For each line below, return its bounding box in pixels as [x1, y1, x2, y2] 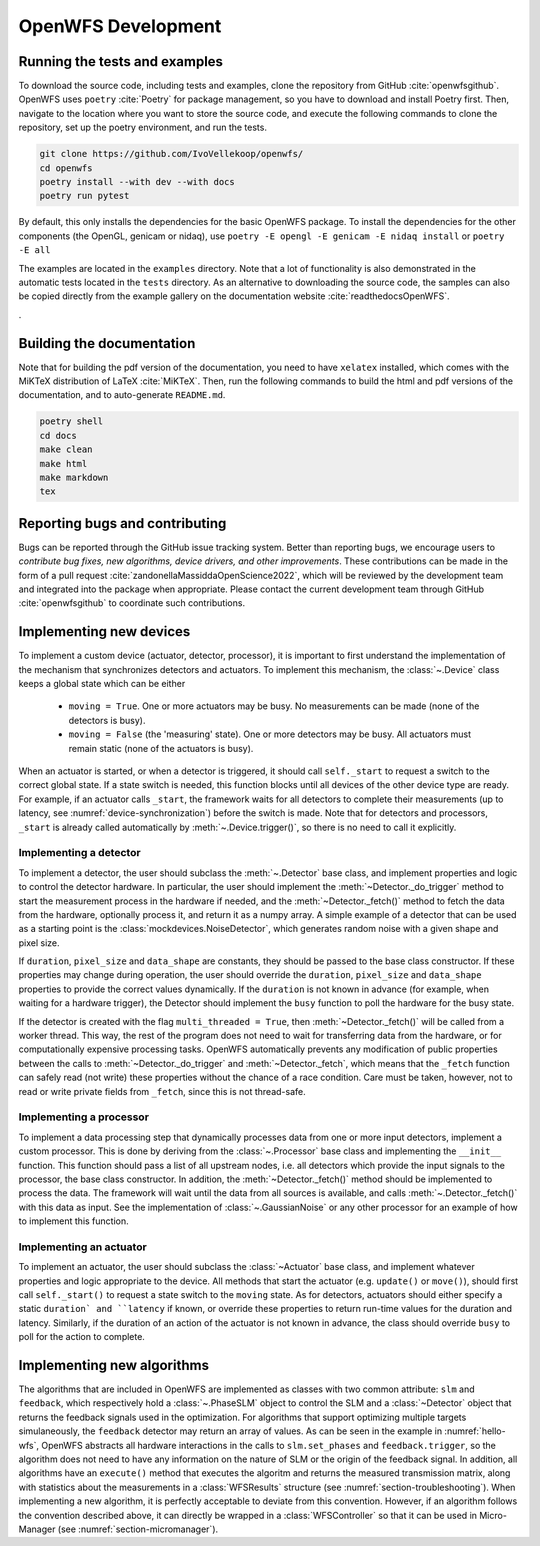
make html [39, 458, 88, 469]
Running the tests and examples [18, 53, 224, 70]
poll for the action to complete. [18, 1331, 145, 1343]
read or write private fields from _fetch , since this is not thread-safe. [18, 1085, 306, 1097]
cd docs [39, 430, 77, 441]
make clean [39, 444, 93, 455]
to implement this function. [18, 1215, 129, 1227]
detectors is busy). [68, 714, 146, 726]
